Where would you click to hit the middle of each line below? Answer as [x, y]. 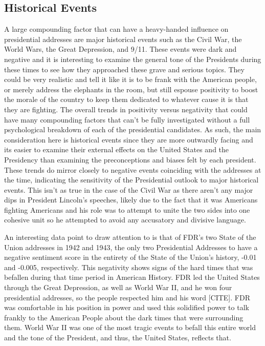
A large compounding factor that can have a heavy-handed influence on [116, 29]
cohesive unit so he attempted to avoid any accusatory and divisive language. [125, 220]
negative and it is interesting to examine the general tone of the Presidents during [133, 59]
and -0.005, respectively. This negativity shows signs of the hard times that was [129, 267]
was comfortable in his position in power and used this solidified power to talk [127, 307]
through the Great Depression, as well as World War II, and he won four [118, 287]
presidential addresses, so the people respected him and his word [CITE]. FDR [127, 297]
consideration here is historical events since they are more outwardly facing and [129, 139]
